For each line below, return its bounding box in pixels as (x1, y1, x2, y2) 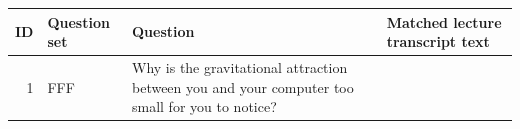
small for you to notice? (131, 96, 277, 117)
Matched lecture (386, 11, 502, 32)
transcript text (386, 31, 490, 52)
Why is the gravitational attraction (131, 56, 348, 77)
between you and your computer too (131, 76, 354, 97)
